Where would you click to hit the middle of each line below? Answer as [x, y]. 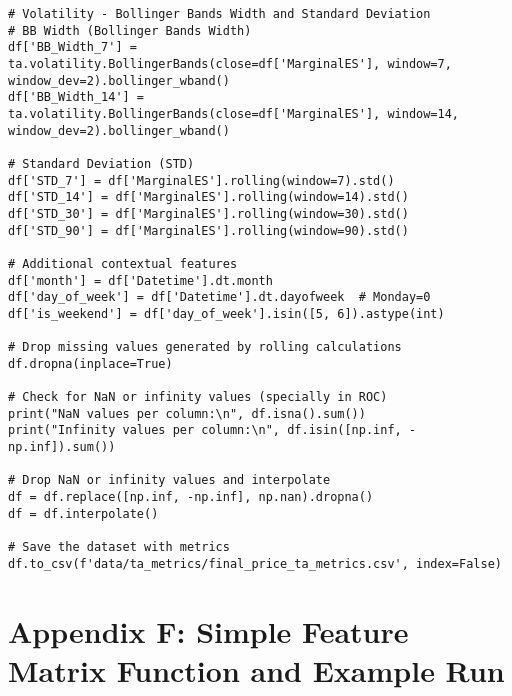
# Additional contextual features [123, 263]
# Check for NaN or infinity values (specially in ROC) [198, 397]
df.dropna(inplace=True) [90, 363]
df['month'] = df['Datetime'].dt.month [140, 280]
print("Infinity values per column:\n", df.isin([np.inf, [205, 430]
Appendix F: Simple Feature [208, 630]
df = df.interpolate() [83, 513]
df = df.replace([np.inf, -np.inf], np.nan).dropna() [191, 497]
